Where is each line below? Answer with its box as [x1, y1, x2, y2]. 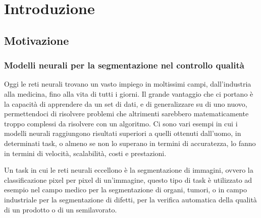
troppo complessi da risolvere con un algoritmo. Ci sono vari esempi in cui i [4, 118, 238, 128]
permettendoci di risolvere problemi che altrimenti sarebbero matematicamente [4, 108, 249, 119]
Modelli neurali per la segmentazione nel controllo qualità [4, 59, 244, 71]
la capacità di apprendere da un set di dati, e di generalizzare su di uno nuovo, [4, 98, 247, 109]
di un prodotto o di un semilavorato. [4, 204, 117, 214]
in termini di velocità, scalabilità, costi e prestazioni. [4, 148, 167, 158]
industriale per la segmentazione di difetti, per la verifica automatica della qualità [4, 194, 257, 204]
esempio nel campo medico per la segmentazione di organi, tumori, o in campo [4, 184, 247, 195]
